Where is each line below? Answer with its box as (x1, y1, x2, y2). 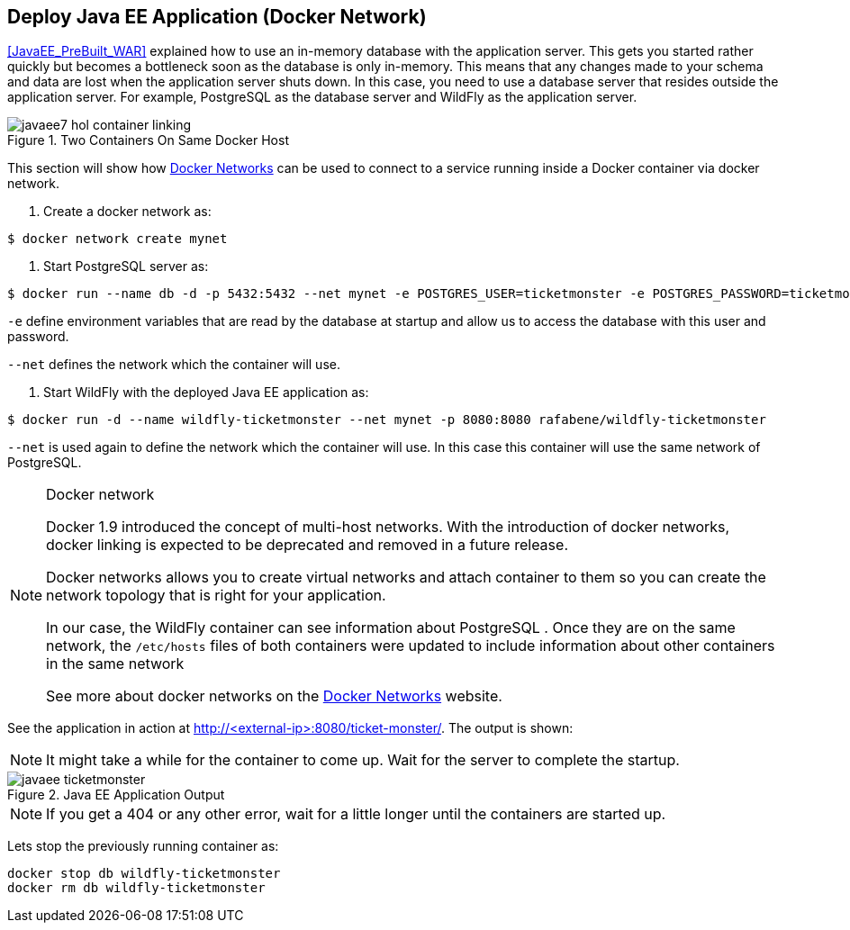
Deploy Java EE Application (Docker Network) (7, 5, 427, 28)
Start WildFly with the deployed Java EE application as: (43, 384, 369, 401)
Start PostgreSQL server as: (43, 258, 209, 275)
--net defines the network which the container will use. (7, 357, 340, 373)
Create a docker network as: (43, 203, 212, 220)
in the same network (46, 655, 185, 673)
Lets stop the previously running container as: (7, 838, 279, 854)
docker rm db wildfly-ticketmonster (7, 880, 266, 896)
